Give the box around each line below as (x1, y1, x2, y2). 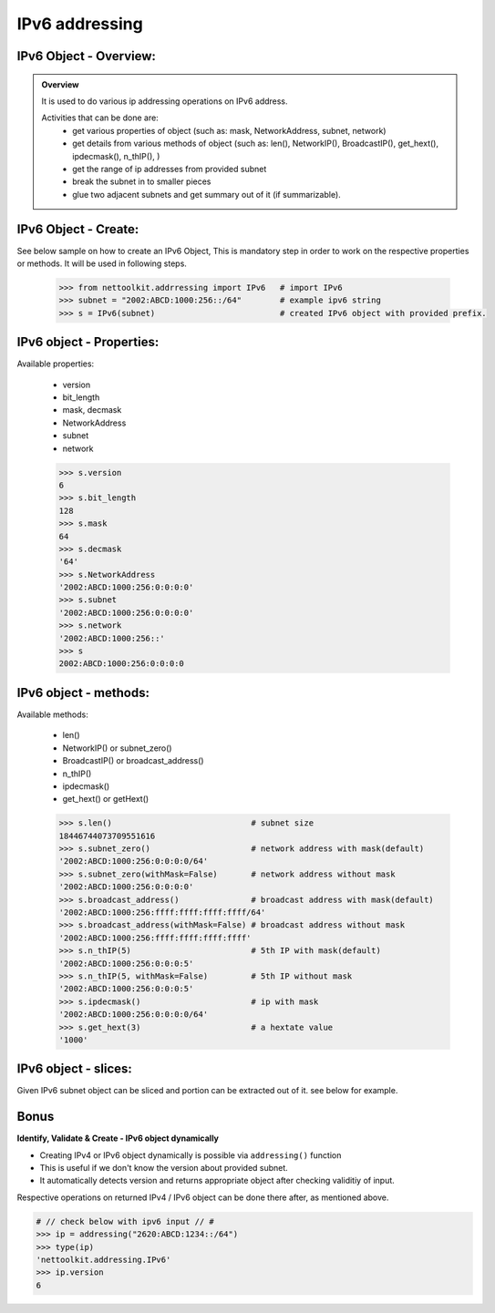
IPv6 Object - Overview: (16, 48, 157, 64)
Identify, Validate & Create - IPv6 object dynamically (16, 1133, 219, 1144)
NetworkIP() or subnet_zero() (62, 743, 172, 754)
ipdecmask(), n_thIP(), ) (72, 150, 160, 161)
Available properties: (16, 358, 95, 369)
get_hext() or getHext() (62, 794, 150, 805)
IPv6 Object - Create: (16, 221, 139, 237)
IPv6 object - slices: (16, 1062, 132, 1077)
